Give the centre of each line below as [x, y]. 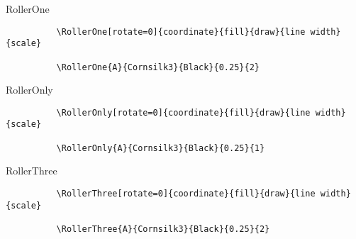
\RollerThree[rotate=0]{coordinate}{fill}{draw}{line [186, 194]
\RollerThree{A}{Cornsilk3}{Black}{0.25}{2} [163, 229]
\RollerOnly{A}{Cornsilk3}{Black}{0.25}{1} [161, 148]
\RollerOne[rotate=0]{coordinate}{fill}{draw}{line [181, 32]
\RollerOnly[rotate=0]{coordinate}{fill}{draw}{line [183, 112]
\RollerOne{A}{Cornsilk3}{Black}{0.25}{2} [158, 67]
